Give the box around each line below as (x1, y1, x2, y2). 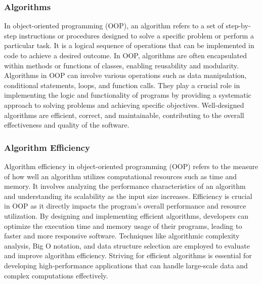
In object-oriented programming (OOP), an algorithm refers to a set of (4, 20, 224, 31)
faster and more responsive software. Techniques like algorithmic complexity (4, 230, 240, 241)
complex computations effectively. (4, 270, 108, 280)
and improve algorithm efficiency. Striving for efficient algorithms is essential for (4, 250, 252, 261)
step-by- (226, 20, 251, 31)
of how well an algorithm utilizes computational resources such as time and (4, 171, 237, 181)
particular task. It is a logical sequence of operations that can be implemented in (4, 40, 254, 51)
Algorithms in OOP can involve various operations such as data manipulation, (4, 70, 247, 80)
